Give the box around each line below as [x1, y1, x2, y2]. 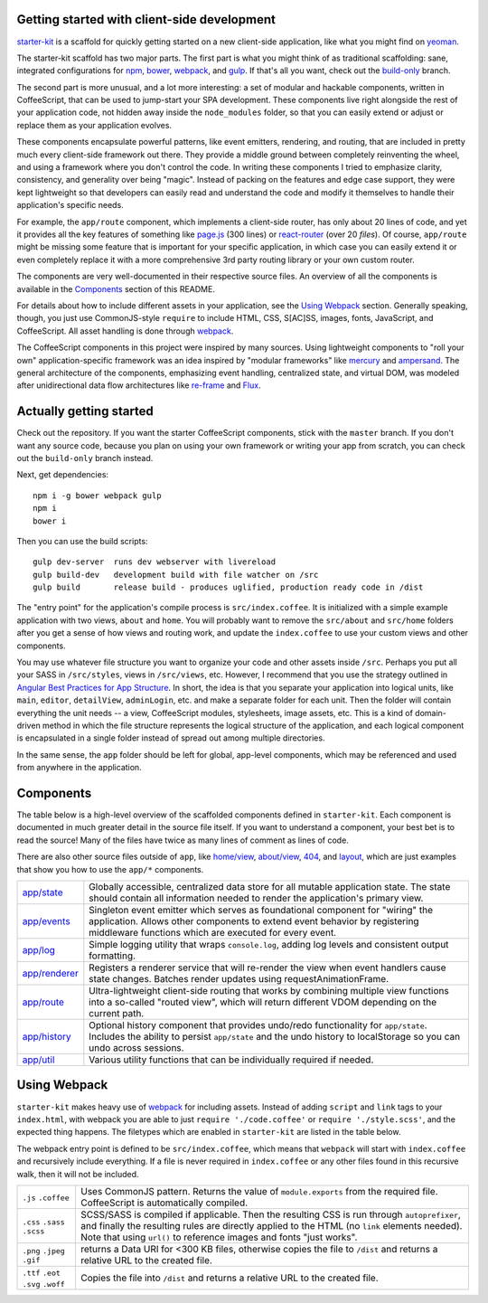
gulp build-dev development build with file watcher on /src [33, 570, 319, 580]
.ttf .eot [22, 1268, 61, 1278]
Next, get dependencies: [16, 469, 108, 480]
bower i [33, 515, 67, 526]
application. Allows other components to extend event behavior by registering [89, 915, 419, 928]
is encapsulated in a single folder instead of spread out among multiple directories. [16, 732, 325, 743]
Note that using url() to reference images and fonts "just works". [80, 1231, 358, 1243]
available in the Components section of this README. [16, 283, 216, 294]
